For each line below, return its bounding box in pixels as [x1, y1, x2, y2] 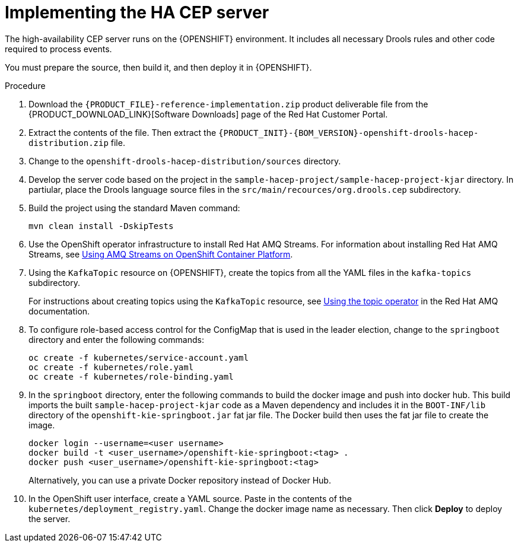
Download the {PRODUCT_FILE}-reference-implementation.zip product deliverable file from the [28, 98, 428, 109]
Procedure [5, 80, 46, 91]
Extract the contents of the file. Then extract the [28, 127, 217, 138]
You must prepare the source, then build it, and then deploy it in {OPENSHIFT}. [5, 62, 312, 72]
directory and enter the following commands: [28, 334, 204, 345]
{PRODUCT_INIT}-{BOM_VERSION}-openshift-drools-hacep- [218, 128, 479, 138]
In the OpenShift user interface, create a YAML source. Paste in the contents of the [28, 493, 352, 504]
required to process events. [5, 43, 112, 54]
